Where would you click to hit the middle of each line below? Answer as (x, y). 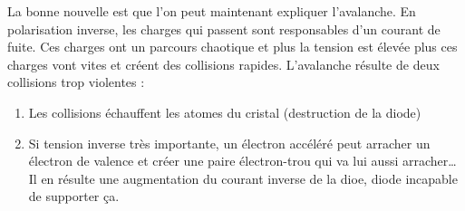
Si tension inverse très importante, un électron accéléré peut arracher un (229, 143)
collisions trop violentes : (76, 82)
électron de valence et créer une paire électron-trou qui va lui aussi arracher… (242, 161)
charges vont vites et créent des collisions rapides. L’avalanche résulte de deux (223, 64)
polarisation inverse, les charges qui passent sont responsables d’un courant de (224, 29)
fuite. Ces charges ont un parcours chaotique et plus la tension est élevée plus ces (232, 47)
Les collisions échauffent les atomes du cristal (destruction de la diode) (225, 112)
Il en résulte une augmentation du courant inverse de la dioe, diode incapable (243, 178)
